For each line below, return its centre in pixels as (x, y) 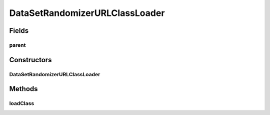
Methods (23, 89)
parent (17, 45)
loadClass (22, 104)
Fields (19, 31)
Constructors (30, 60)
